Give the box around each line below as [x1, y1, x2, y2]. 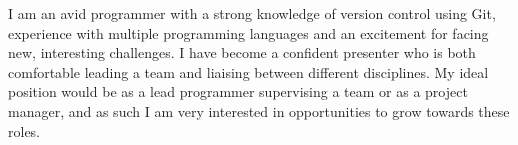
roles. [8, 120, 41, 141]
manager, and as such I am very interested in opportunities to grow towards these [8, 100, 510, 121]
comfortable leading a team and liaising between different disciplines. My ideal [8, 61, 489, 82]
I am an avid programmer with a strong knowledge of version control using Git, [8, 3, 496, 23]
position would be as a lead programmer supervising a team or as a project [8, 81, 468, 102]
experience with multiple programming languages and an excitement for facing [8, 22, 489, 43]
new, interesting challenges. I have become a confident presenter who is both [8, 42, 476, 63]
